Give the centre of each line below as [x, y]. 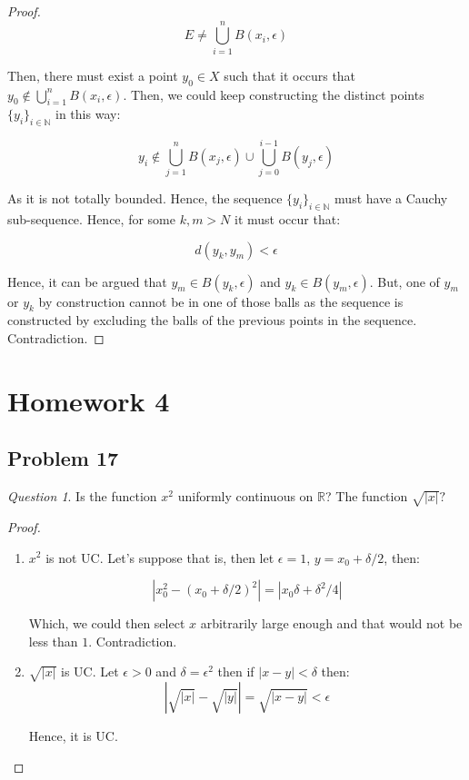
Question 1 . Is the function [82, 496]
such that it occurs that [290, 75]
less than [53, 641]
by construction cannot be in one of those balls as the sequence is [221, 301]
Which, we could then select [107, 623]
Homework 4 [89, 400]
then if [236, 671]
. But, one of [404, 281]
